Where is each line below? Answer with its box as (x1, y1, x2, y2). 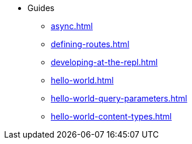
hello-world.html (51, 75, 114, 85)
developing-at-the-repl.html (51, 57, 158, 67)
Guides (27, 3, 55, 13)
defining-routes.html (51, 39, 130, 49)
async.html (51, 21, 93, 31)
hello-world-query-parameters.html (51, 93, 187, 103)
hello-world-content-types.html (51, 111, 172, 121)
